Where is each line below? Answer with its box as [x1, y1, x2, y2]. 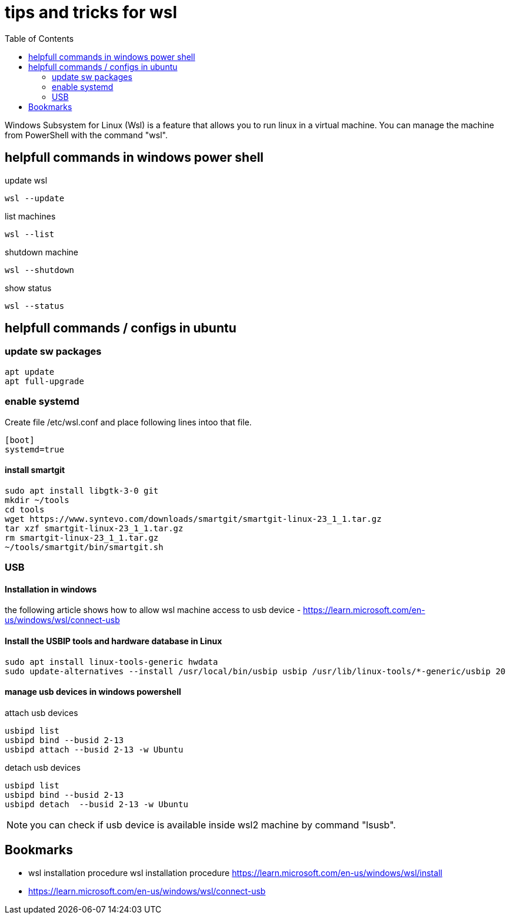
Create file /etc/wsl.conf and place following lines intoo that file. [5, 417, 252, 427]
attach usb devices [5, 707, 78, 718]
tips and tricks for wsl [5, 2, 177, 22]
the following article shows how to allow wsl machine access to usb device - [5, 605, 301, 615]
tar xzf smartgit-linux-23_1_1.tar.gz [5, 523, 184, 533]
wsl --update [5, 193, 65, 203]
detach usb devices [5, 762, 81, 773]
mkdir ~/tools [5, 495, 69, 505]
